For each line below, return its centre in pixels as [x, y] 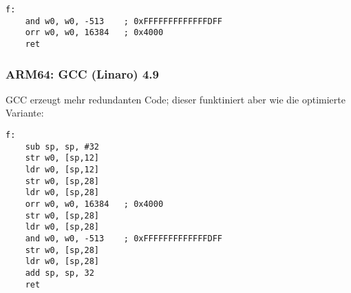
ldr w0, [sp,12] [62, 170]
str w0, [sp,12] [62, 158]
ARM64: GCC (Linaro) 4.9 [82, 73]
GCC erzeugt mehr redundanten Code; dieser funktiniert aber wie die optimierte [175, 99]
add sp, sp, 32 [60, 273]
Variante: [25, 113]
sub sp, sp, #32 [62, 146]
